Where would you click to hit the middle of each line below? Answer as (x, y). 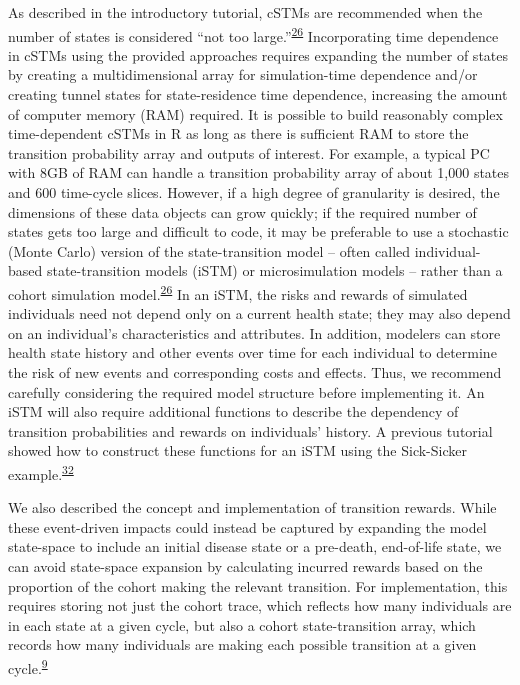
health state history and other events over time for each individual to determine (252, 352)
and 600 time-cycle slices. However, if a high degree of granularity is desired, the (254, 192)
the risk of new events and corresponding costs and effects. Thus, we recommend (255, 372)
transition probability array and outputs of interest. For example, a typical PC (249, 152)
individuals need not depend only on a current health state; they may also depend (259, 313)
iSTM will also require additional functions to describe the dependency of (233, 411)
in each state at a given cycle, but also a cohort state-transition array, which (242, 624)
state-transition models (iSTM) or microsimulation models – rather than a (274, 270)
